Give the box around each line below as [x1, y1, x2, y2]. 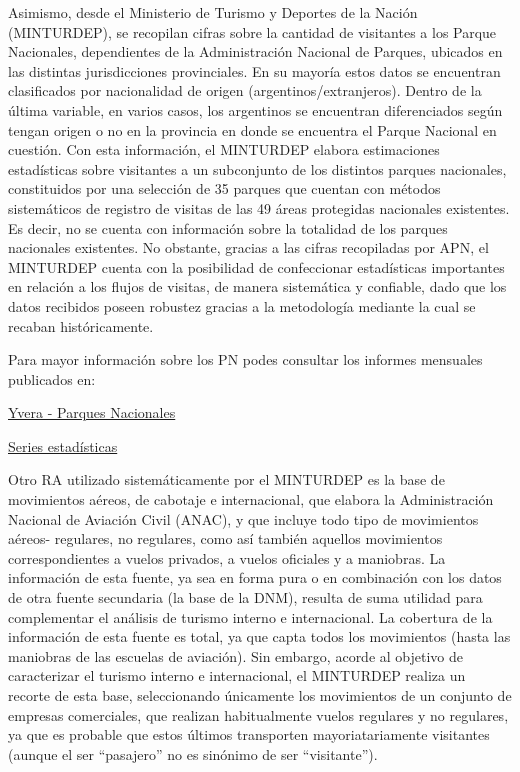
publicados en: [8, 368, 96, 389]
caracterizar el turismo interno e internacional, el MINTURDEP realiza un [8, 665, 466, 686]
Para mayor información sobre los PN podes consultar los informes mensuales [8, 349, 483, 370]
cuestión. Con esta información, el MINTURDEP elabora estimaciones [8, 139, 440, 160]
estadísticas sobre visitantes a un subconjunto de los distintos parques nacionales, [8, 158, 507, 179]
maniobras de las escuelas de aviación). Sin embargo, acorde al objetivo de [8, 645, 464, 666]
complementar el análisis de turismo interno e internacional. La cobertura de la [8, 606, 493, 627]
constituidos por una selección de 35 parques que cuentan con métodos [8, 178, 441, 199]
